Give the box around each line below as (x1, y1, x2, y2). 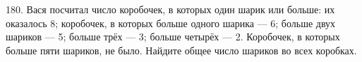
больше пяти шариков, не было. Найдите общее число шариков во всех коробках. (6, 42, 357, 57)
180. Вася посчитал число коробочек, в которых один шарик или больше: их (6, 2, 335, 16)
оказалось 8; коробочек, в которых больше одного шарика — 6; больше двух (6, 15, 336, 30)
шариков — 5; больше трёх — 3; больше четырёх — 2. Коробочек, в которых (6, 29, 340, 44)
